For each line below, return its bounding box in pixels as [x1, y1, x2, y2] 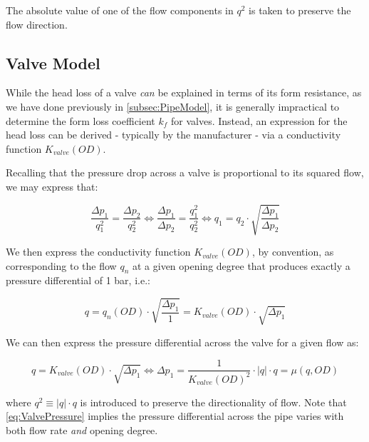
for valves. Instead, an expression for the [171, 113, 348, 128]
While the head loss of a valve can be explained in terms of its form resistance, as [6, 85, 362, 100]
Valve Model [6, 51, 100, 74]
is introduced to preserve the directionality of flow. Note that [80, 394, 347, 409]
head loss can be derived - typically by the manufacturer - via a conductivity [6, 127, 341, 142]
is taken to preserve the [249, 3, 351, 17]
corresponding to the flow [6, 258, 117, 273]
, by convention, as [251, 244, 334, 259]
